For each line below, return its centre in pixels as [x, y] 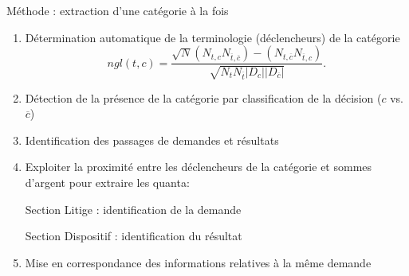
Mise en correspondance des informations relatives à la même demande [198, 262]
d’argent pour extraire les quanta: [107, 182]
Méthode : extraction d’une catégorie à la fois [118, 10]
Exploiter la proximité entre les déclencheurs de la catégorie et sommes [199, 167]
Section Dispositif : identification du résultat [134, 236]
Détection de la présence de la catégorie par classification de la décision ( [203, 97]
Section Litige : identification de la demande [133, 209]
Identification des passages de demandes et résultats [152, 140]
